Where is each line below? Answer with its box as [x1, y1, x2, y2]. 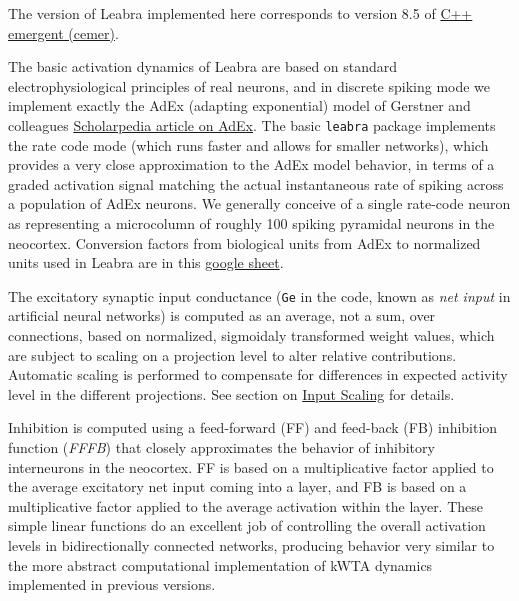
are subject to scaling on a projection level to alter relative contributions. [8, 344, 457, 365]
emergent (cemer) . [8, 22, 119, 43]
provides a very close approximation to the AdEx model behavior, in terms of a [8, 154, 495, 175]
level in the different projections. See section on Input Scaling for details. [8, 383, 455, 404]
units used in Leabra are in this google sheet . [8, 252, 284, 273]
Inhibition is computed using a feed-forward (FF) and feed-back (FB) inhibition [8, 417, 498, 438]
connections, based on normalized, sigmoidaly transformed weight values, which [8, 325, 495, 346]
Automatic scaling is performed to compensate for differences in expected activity [8, 364, 508, 385]
